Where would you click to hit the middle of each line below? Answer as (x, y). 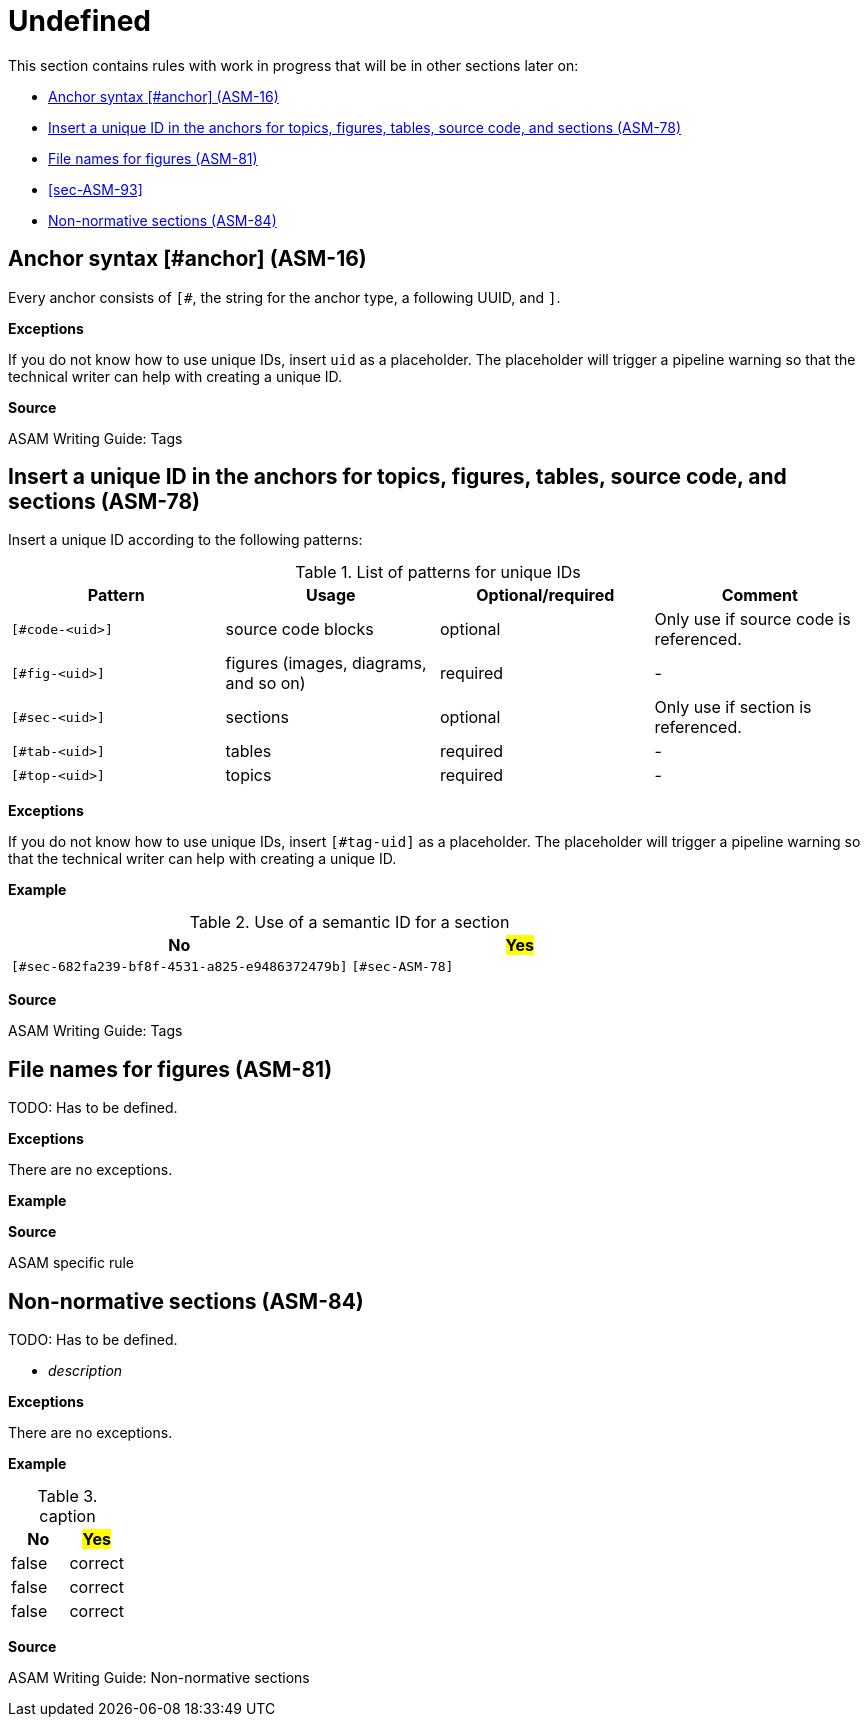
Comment (759, 595)
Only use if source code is (752, 619)
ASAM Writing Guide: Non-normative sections (159, 1678)
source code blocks (299, 629)
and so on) (265, 683)
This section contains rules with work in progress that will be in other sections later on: (293, 65)
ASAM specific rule (71, 1263)
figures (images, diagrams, (326, 663)
